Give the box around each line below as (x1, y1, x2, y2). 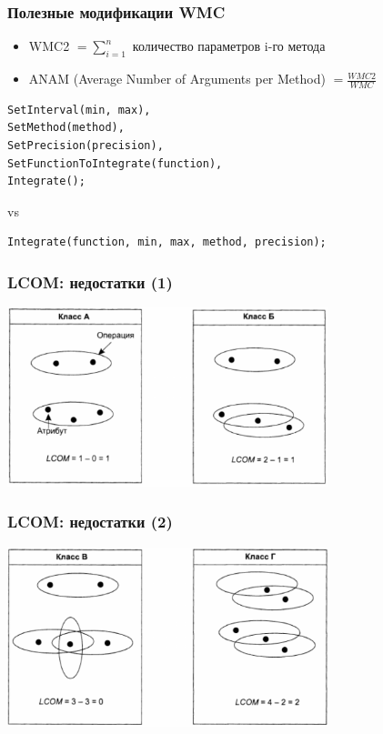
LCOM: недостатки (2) (7, 510, 173, 533)
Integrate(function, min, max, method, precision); (7, 236, 327, 249)
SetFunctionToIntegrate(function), (7, 156, 223, 170)
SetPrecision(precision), (7, 139, 164, 153)
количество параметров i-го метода (132, 36, 326, 55)
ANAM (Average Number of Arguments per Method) (28, 69, 326, 88)
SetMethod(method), (7, 121, 125, 135)
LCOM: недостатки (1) (7, 270, 173, 293)
